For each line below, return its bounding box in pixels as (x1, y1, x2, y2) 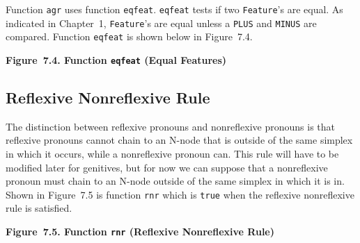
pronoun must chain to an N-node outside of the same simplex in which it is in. (6, 174, 345, 188)
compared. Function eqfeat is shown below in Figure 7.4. (6, 29, 253, 44)
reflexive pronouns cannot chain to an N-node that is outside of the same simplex (6, 133, 353, 147)
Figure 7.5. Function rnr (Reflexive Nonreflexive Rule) (6, 224, 274, 239)
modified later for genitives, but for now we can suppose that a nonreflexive (6, 160, 328, 174)
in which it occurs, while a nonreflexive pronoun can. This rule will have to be (6, 146, 339, 161)
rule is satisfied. (6, 201, 72, 215)
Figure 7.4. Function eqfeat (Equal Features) (6, 52, 227, 67)
